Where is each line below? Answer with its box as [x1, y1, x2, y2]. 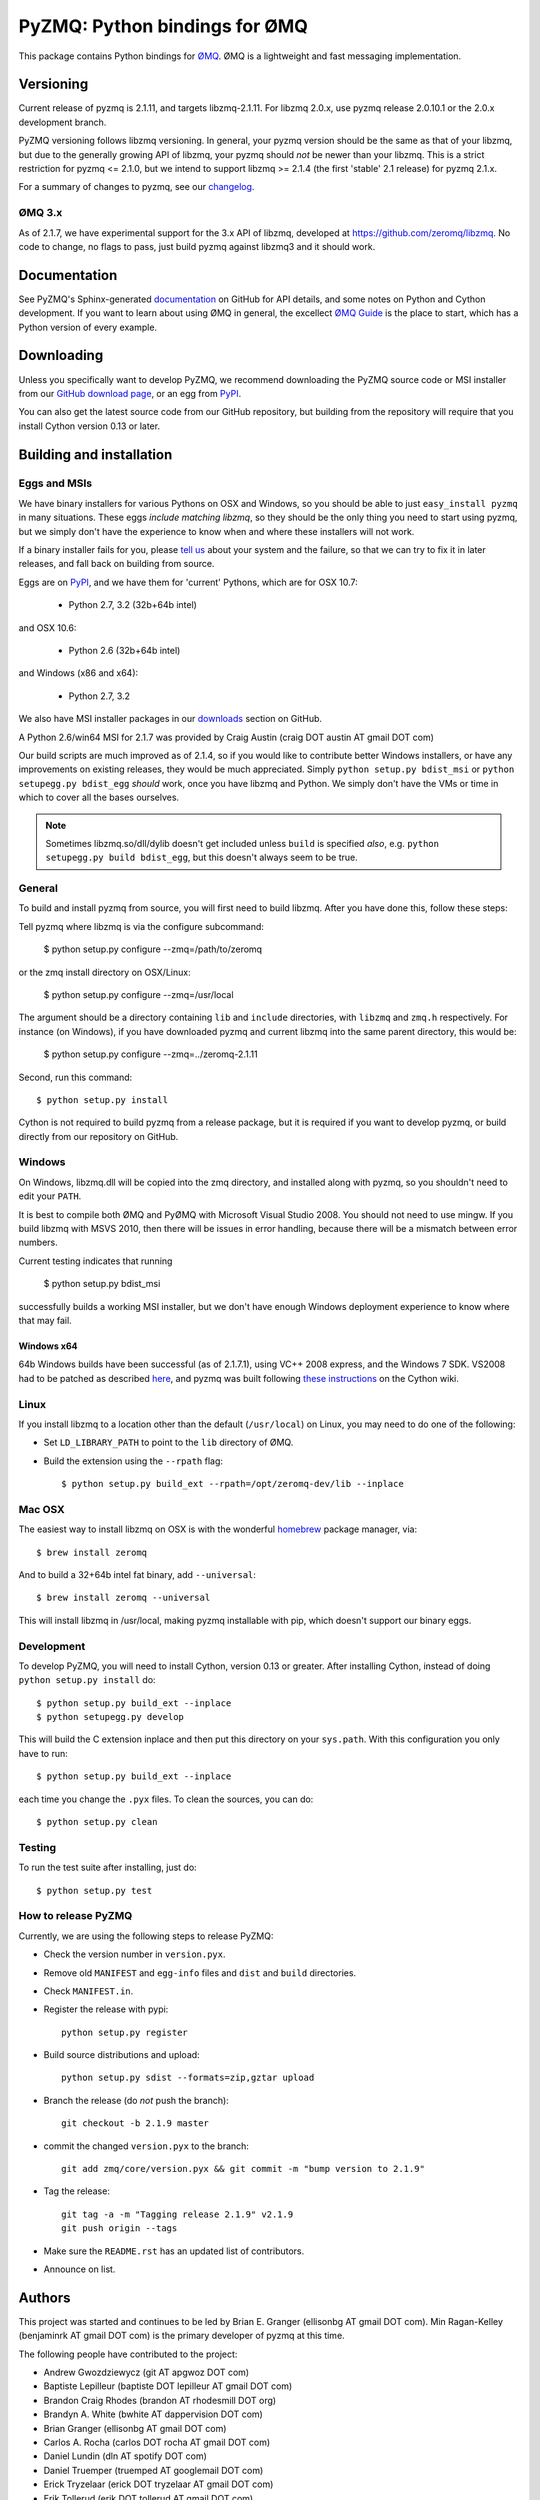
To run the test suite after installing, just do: [18, 1861, 197, 1874]
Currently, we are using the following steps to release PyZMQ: [18, 1930, 274, 1942]
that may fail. [18, 1314, 72, 1326]
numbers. [18, 1236, 59, 1249]
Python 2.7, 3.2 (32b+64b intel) [68, 599, 197, 611]
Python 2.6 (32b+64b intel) [68, 644, 181, 656]
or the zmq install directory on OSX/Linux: [18, 966, 191, 978]
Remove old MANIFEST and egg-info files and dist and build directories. [43, 1966, 357, 1979]
